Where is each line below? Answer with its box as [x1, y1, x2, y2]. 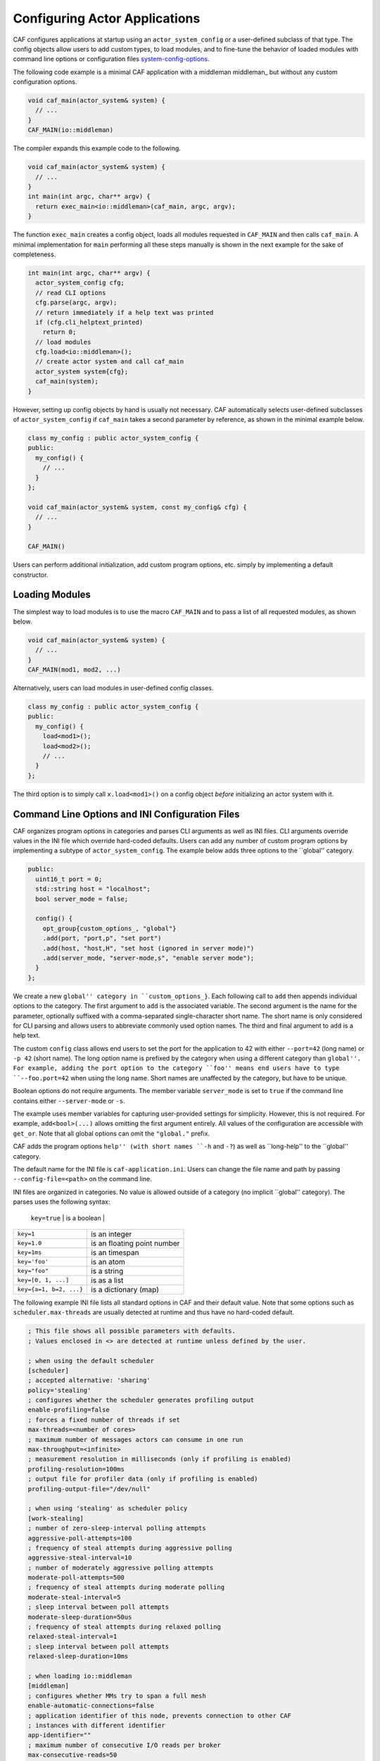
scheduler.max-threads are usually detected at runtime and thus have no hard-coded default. [13, 1308, 295, 1317]
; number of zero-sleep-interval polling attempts [27, 1524, 207, 1532]
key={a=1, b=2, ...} [17, 1286, 84, 1293]
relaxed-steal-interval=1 [27, 1633, 118, 1641]
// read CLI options [35, 289, 106, 297]
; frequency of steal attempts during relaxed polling [27, 1623, 221, 1631]
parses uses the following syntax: [13, 1197, 110, 1206]
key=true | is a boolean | [30, 1214, 106, 1222]
